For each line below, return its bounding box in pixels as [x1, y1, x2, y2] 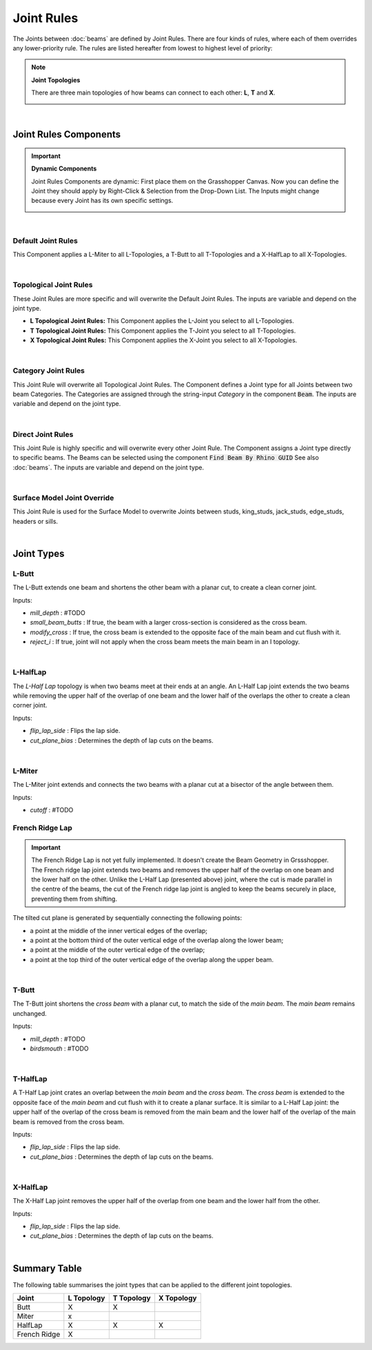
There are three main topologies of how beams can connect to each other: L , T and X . [31, 88, 276, 97]
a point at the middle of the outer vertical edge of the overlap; [30, 946, 205, 954]
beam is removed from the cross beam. [12, 1117, 125, 1126]
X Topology [158, 1293, 197, 1303]
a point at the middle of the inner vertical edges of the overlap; [30, 926, 208, 935]
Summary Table [12, 1262, 82, 1274]
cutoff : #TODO [30, 805, 74, 814]
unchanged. [12, 1009, 48, 1017]
